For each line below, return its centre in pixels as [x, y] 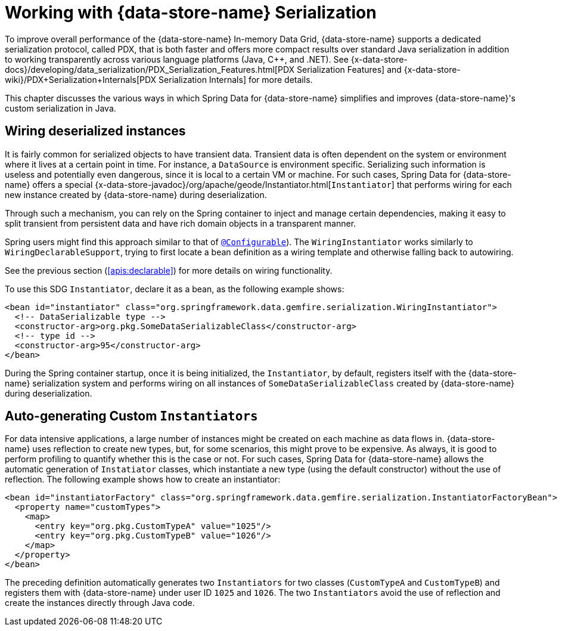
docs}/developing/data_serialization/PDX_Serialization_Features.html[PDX [150, 69]
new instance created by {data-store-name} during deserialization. [136, 194]
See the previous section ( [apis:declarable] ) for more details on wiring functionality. [169, 270]
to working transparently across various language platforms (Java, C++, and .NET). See [177, 59]
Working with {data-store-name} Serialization [191, 13]
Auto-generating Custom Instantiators [131, 416]
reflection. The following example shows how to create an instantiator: [143, 480]
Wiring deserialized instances [95, 131]
